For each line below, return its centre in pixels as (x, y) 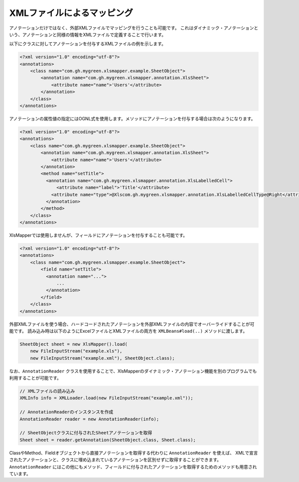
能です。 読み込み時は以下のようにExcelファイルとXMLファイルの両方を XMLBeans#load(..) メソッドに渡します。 (128, 331)
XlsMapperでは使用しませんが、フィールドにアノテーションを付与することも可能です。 (98, 235)
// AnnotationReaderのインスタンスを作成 (67, 412)
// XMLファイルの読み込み (47, 391)
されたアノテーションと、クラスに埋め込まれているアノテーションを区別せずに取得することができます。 (115, 460)
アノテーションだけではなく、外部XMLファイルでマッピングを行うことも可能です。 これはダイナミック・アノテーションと (134, 28)
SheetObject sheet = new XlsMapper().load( (74, 344)
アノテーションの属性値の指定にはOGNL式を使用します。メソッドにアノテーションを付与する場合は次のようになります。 (132, 119)
